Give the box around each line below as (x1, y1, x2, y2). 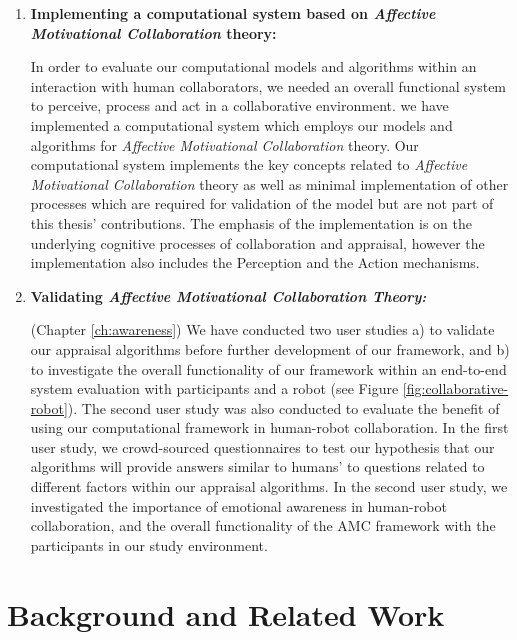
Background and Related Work (7, 593, 445, 634)
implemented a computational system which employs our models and (30, 114, 453, 135)
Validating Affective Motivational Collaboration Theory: (30, 285, 427, 306)
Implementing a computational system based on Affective (30, 3, 436, 23)
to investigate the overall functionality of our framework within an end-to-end (30, 358, 507, 379)
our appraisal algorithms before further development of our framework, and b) (30, 338, 510, 359)
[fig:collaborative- (402, 378, 509, 399)
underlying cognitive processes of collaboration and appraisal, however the (30, 232, 485, 253)
